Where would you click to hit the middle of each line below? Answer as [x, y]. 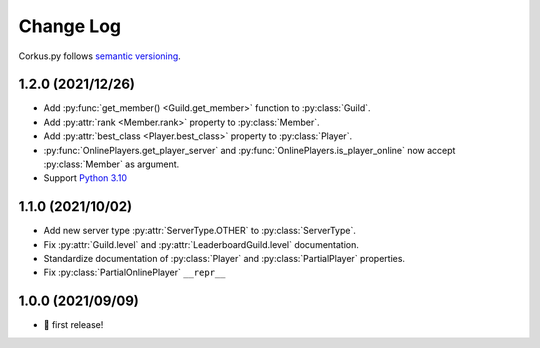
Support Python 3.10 [85, 178]
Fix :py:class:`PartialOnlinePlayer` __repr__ [134, 272]
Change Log [70, 26]
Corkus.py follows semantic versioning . [100, 56]
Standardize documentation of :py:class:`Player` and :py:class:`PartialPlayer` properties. [224, 259]
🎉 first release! [73, 325]
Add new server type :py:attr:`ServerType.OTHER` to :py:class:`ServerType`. [200, 231]
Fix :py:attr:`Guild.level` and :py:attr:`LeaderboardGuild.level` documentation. [201, 244]
